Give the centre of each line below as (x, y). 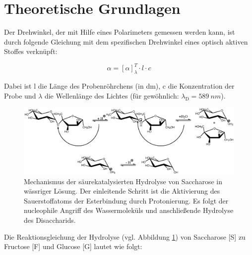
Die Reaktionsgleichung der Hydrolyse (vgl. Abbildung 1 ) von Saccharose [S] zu (125, 236)
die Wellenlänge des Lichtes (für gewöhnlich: (112, 95)
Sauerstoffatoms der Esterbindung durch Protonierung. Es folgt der (126, 200)
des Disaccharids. (50, 220)
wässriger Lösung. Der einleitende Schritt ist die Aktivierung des (122, 191)
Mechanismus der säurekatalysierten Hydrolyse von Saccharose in (123, 181)
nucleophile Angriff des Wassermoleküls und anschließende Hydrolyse (129, 210)
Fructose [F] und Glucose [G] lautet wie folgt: (73, 246)
